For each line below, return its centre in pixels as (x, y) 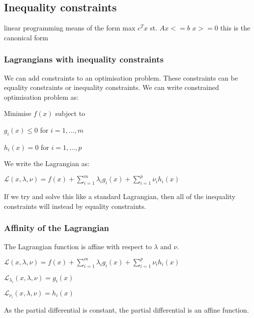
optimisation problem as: (41, 97)
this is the (235, 28)
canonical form (26, 37)
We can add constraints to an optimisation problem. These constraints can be (121, 77)
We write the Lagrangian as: (47, 163)
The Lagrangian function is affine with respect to (78, 246)
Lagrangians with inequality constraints (84, 59)
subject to (70, 113)
